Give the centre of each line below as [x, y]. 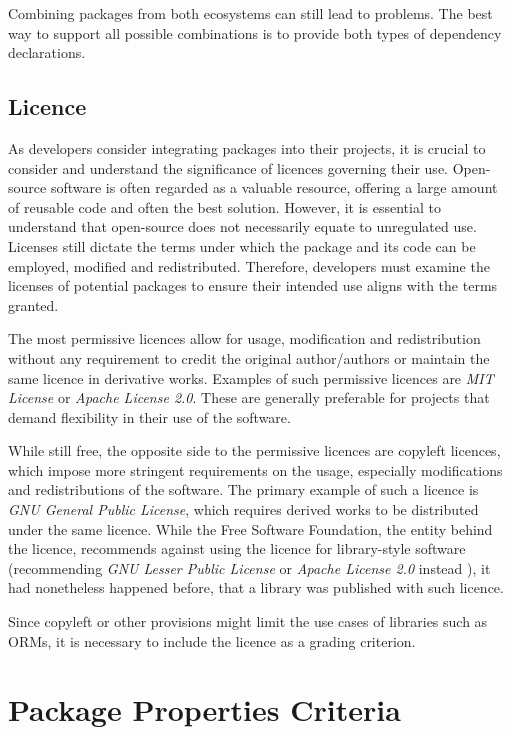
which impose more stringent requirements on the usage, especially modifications [255, 469]
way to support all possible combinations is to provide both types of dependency [255, 32]
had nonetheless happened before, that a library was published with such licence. [256, 587]
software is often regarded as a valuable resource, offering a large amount [274, 187]
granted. [33, 304]
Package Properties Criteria [204, 709]
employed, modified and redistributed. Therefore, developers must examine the [249, 265]
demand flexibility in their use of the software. [149, 416]
